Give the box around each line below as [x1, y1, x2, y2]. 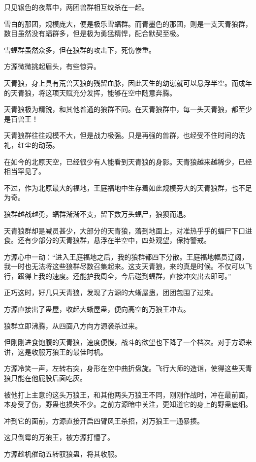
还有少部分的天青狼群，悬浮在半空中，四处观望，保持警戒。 [17, 235, 211, 245]
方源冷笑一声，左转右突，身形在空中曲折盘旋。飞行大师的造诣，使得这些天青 [4, 363, 252, 373]
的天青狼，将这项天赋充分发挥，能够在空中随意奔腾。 [4, 87, 176, 98]
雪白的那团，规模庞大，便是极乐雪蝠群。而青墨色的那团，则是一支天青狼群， [4, 18, 252, 29]
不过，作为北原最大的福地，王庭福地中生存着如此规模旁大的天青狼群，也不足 [4, 182, 252, 193]
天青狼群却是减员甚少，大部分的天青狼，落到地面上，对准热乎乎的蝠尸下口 [4, 225, 245, 235]
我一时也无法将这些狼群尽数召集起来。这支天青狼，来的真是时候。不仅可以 [4, 261, 245, 271]
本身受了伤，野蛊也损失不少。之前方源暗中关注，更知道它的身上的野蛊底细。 [4, 399, 252, 409]
